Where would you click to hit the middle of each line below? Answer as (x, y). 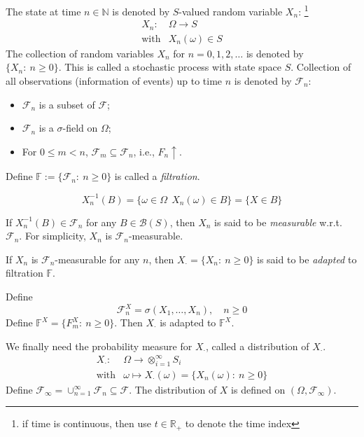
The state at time (43, 11)
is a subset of (67, 104)
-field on (80, 128)
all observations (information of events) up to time (114, 80)
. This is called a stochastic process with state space (170, 67)
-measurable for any (97, 259)
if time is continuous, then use (86, 423)
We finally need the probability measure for (99, 346)
